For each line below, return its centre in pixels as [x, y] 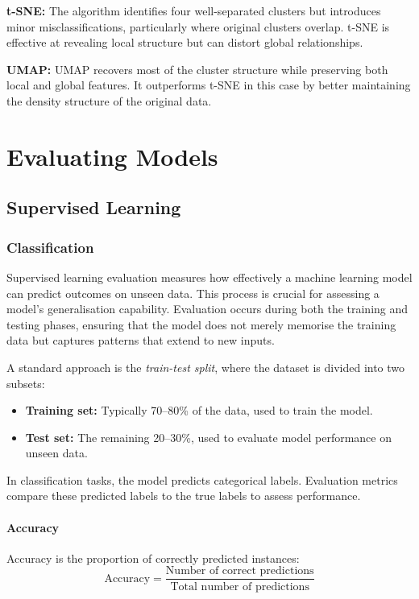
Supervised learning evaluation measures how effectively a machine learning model [209, 277]
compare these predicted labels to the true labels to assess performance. [184, 496]
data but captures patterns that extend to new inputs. [141, 340]
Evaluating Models [112, 156]
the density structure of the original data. [109, 100]
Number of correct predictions [240, 571]
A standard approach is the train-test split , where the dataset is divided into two [206, 367]
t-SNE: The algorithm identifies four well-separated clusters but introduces [194, 10]
